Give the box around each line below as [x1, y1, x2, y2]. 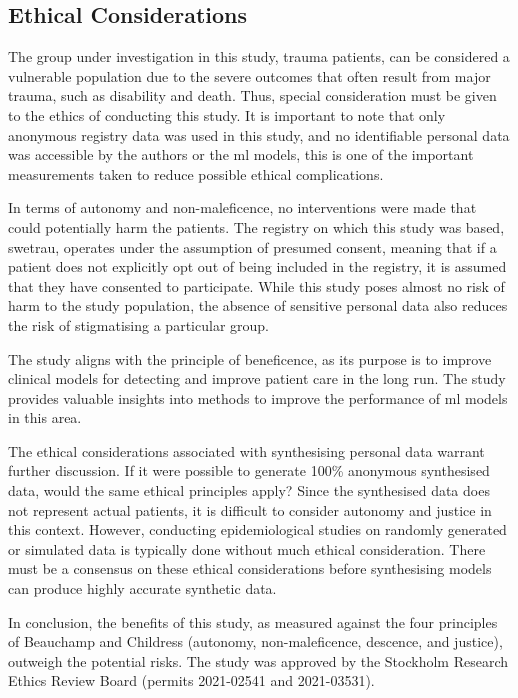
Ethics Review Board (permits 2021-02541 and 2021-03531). [8, 670, 375, 691]
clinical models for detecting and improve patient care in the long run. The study [8, 368, 506, 389]
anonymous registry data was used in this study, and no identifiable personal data [8, 124, 510, 145]
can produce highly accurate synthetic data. [8, 578, 277, 599]
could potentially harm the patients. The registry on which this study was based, [8, 216, 505, 237]
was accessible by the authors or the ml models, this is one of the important [8, 144, 474, 165]
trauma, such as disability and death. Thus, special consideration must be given [8, 85, 497, 106]
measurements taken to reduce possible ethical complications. [8, 163, 384, 184]
